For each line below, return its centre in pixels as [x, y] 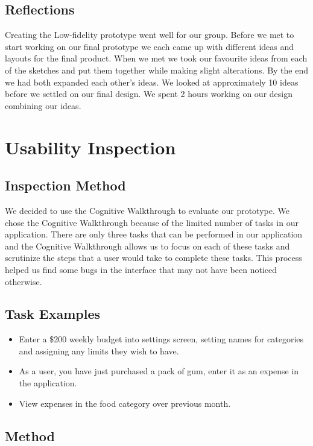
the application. [48, 383]
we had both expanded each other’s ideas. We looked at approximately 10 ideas [152, 82]
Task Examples [53, 314]
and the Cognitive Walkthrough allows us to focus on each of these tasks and [147, 246]
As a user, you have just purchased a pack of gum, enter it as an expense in [159, 371]
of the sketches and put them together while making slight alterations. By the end [157, 70]
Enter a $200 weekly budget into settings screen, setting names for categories [161, 339]
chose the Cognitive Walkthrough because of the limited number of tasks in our [152, 222]
